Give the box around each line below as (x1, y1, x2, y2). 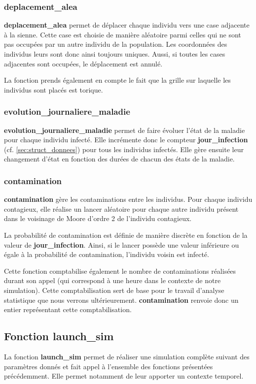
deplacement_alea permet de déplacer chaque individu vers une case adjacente (4, 20, 250, 30)
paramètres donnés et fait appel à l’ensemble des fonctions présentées (4, 361, 213, 371)
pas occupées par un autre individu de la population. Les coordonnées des (4, 39, 227, 49)
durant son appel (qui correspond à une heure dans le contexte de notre (4, 275, 221, 286)
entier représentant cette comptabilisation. (4, 304, 132, 315)
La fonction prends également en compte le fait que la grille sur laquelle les (4, 75, 231, 85)
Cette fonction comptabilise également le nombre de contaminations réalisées (4, 265, 236, 276)
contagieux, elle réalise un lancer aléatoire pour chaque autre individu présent (4, 203, 239, 214)
